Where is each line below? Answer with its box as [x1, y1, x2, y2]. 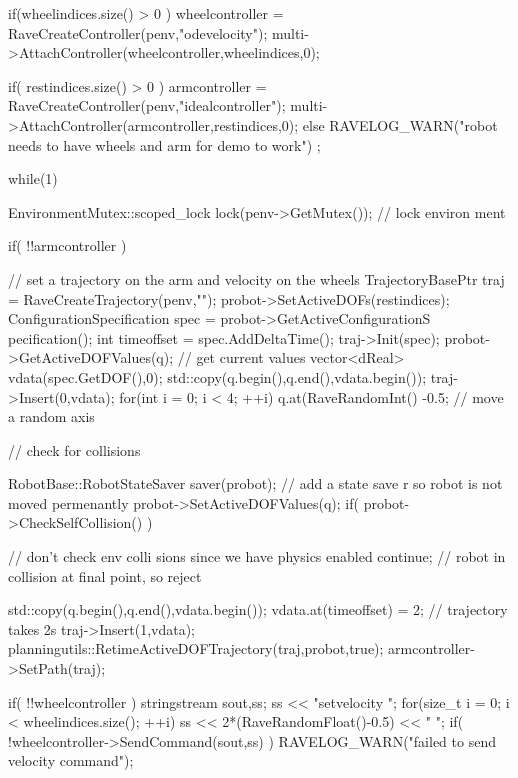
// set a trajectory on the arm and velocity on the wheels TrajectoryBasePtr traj [8, 268, 505, 289]
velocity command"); [8, 750, 134, 771]
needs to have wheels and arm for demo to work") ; [8, 134, 321, 155]
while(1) [8, 168, 58, 189]
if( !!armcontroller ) [8, 235, 127, 256]
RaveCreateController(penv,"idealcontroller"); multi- [8, 95, 328, 116]
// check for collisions [8, 439, 141, 460]
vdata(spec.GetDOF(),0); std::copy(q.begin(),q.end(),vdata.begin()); [8, 366, 427, 387]
